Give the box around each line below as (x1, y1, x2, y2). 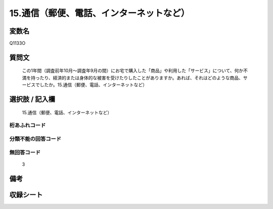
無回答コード (9, 149, 41, 156)
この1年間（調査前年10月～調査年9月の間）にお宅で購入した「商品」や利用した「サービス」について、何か (22, 68, 244, 74)
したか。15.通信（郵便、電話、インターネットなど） (39, 82, 148, 88)
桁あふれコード (9, 122, 46, 129)
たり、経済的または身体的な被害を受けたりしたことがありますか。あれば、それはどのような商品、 (39, 75, 244, 81)
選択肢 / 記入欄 (9, 95, 56, 103)
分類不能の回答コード (9, 135, 62, 142)
